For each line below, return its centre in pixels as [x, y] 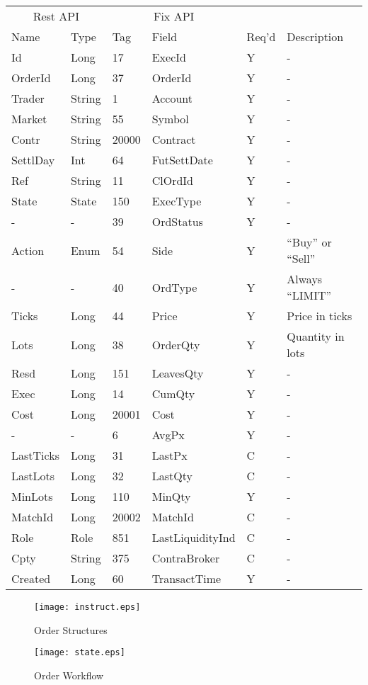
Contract [174, 139]
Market [29, 119]
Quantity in [316, 336]
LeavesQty [178, 373]
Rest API [56, 16]
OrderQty [176, 344]
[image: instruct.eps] [87, 607]
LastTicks [35, 455]
